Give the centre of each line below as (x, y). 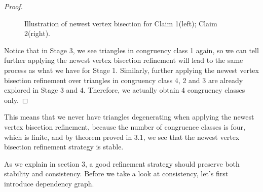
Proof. (13, 6)
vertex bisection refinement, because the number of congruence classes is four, (125, 126)
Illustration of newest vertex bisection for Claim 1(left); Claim (121, 23)
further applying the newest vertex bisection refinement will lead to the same (124, 60)
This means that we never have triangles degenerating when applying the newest (129, 117)
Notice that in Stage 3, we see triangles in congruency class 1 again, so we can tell (131, 50)
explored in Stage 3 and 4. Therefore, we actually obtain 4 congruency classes (125, 90)
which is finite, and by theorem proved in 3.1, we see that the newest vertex (122, 137)
